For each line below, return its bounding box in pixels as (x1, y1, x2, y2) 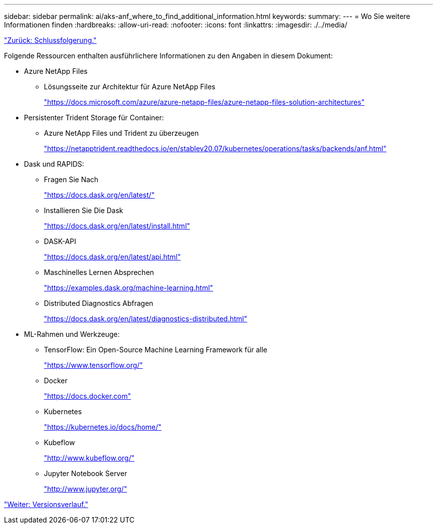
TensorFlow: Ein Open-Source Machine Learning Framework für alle (44, 345, 267, 354)
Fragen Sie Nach (44, 175, 99, 184)
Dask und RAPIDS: (24, 160, 84, 168)
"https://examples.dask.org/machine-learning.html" (44, 283, 214, 292)
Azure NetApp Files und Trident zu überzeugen (44, 129, 199, 137)
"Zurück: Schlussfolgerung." (4, 36, 97, 44)
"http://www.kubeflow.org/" (44, 454, 135, 462)
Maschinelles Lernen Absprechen (44, 268, 154, 276)
